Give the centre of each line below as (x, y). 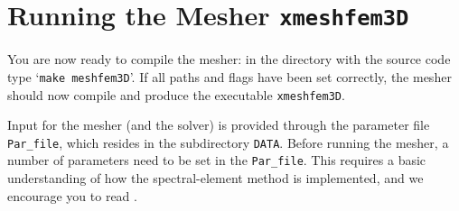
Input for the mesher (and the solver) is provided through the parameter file (219, 125)
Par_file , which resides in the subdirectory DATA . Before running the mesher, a (228, 142)
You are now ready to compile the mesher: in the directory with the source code (229, 59)
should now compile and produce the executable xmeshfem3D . (176, 94)
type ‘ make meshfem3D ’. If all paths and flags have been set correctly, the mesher (229, 76)
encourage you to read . (72, 195)
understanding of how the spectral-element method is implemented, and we (215, 178)
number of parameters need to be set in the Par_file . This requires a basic (217, 160)
